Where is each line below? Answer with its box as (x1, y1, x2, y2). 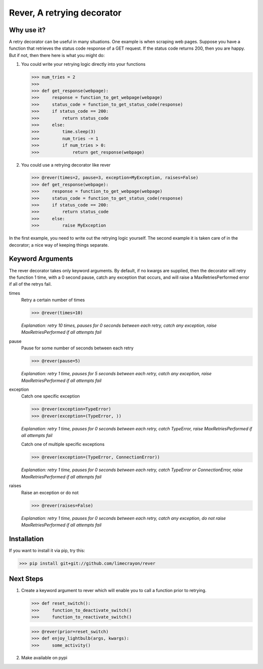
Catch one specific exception (21, 393, 80, 399)
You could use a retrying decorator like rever (21, 162, 111, 168)
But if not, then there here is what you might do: (9, 52, 105, 58)
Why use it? (9, 26, 46, 34)
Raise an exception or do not (21, 490, 79, 496)
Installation (9, 535, 44, 543)
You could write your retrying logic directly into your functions (21, 61, 146, 67)
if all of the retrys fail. (9, 281, 52, 287)
